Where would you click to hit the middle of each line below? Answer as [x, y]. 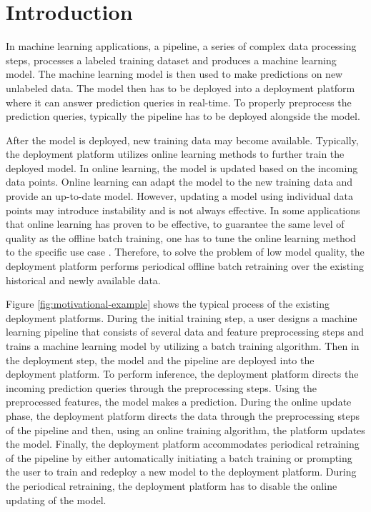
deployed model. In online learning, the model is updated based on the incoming [182, 167]
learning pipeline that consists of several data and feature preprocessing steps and [185, 332]
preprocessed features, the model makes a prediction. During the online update [179, 402]
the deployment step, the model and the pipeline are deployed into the [160, 360]
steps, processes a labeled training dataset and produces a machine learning [171, 60]
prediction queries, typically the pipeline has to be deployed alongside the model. [183, 116]
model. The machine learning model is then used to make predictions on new [174, 74]
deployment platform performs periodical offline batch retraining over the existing [185, 266]
